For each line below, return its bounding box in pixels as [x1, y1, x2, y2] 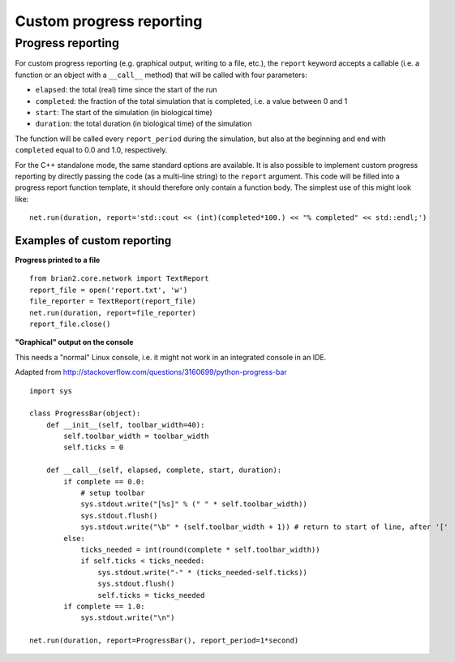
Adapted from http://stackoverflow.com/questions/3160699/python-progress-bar [15, 368, 287, 377]
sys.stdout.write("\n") [80, 613, 175, 622]
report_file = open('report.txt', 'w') [29, 285, 188, 294]
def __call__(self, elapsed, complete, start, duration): [45, 466, 282, 475]
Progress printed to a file [15, 255, 101, 264]
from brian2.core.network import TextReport [29, 274, 210, 283]
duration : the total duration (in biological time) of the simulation [35, 118, 252, 129]
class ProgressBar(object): [29, 409, 141, 418]
